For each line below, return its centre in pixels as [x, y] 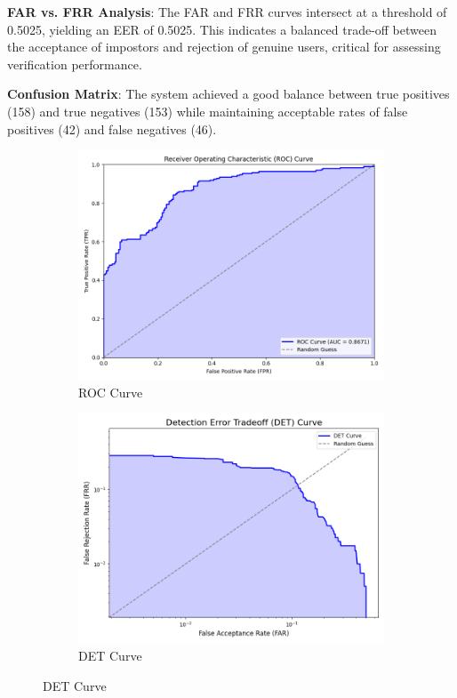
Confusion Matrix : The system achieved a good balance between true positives [228, 94]
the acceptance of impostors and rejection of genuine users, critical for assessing [224, 47]
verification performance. [75, 64]
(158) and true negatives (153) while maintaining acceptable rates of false [208, 111]
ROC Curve [111, 392]
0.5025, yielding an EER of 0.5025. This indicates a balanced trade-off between [222, 29]
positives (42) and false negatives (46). [112, 128]
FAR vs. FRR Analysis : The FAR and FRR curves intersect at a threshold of [227, 12]
